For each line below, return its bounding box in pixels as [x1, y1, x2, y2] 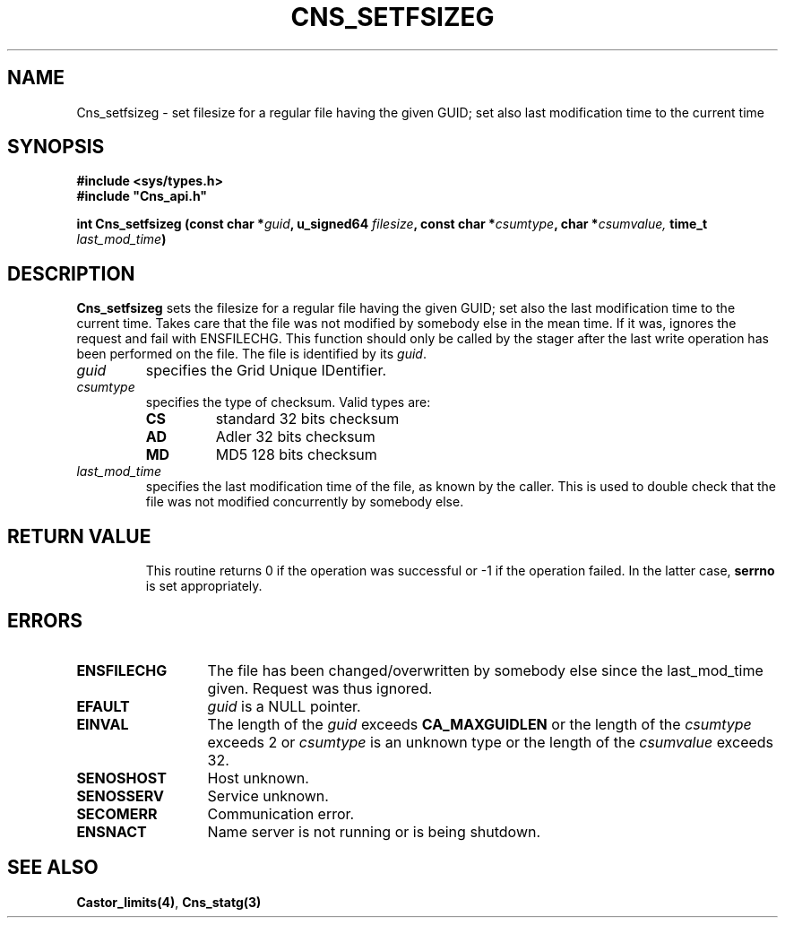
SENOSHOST [76, 768, 167, 787]
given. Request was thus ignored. [207, 679, 433, 697]
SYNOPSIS [7, 135, 105, 159]
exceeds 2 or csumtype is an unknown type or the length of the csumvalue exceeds [207, 732, 774, 751]
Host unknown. [207, 768, 309, 787]
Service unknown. [207, 786, 329, 805]
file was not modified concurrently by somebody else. [145, 494, 464, 510]
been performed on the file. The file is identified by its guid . [76, 346, 427, 362]
